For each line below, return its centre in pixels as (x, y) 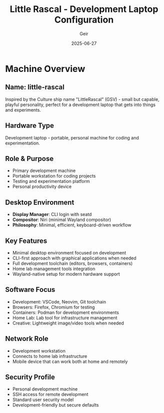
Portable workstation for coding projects (54, 176)
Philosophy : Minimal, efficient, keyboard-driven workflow (72, 225)
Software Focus (30, 290)
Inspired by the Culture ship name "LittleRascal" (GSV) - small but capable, (82, 99)
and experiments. (23, 110)
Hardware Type (29, 126)
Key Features (26, 241)
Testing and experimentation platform (51, 181)
